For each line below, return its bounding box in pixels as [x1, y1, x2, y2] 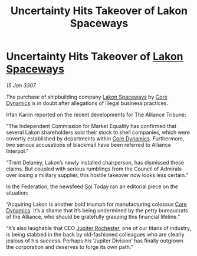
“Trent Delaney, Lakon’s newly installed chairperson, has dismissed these [6, 159, 185, 166]
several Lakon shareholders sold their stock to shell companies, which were [6, 129, 191, 136]
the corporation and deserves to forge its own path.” [6, 243, 134, 250]
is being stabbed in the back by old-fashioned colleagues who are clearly [6, 231, 185, 238]
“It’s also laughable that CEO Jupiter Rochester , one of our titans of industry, [6, 224, 192, 231]
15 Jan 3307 [6, 81, 37, 89]
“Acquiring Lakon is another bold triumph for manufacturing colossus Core [6, 201, 187, 208]
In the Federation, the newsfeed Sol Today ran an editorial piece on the [6, 183, 179, 190]
